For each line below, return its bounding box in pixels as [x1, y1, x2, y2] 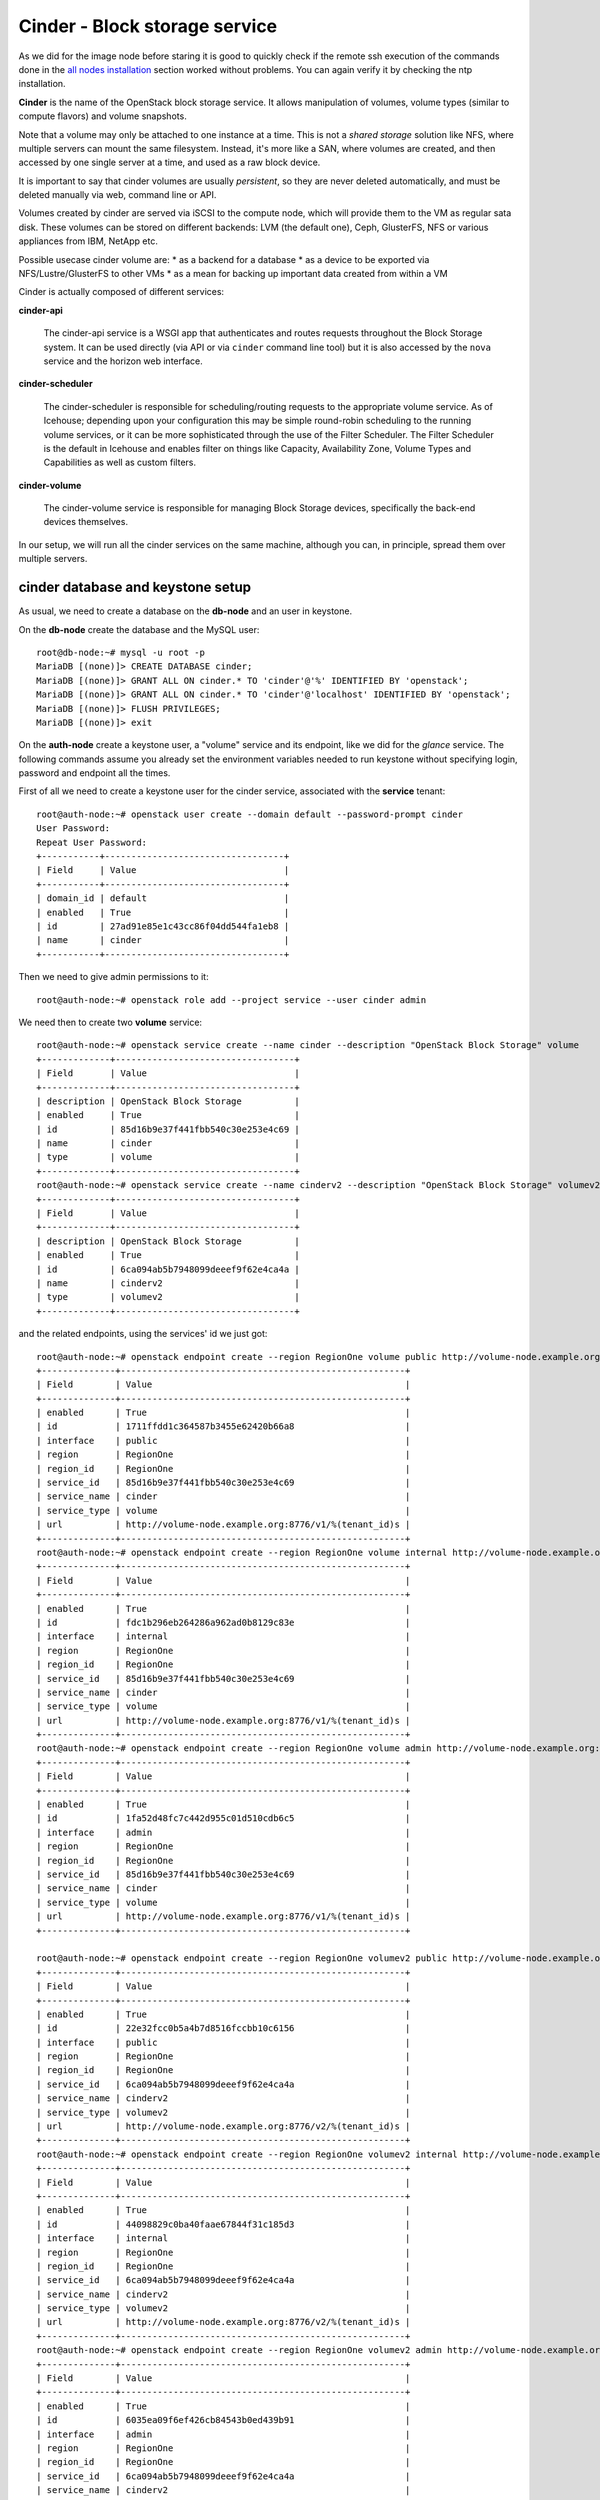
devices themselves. [43, 516, 129, 528]
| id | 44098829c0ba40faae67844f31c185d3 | [36, 2218, 411, 2230]
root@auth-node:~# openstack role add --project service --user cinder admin [36, 994, 427, 1005]
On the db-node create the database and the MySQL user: [18, 623, 260, 635]
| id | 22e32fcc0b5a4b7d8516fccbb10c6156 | [36, 2023, 411, 2034]
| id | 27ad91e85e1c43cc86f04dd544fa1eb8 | [36, 920, 290, 932]
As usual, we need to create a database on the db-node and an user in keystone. [18, 605, 353, 617]
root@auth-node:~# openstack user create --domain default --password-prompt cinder [36, 808, 464, 820]
